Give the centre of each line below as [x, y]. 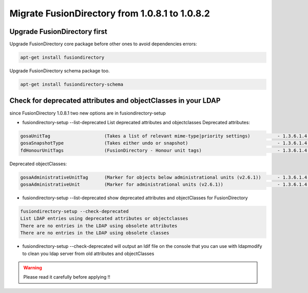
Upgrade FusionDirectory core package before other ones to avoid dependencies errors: [103, 44]
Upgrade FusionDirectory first [58, 32]
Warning [33, 267]
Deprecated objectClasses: [38, 164]
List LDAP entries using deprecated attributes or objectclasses [104, 219]
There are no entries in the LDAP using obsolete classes [95, 233]
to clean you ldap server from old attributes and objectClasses [88, 253]
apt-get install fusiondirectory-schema [72, 84]
